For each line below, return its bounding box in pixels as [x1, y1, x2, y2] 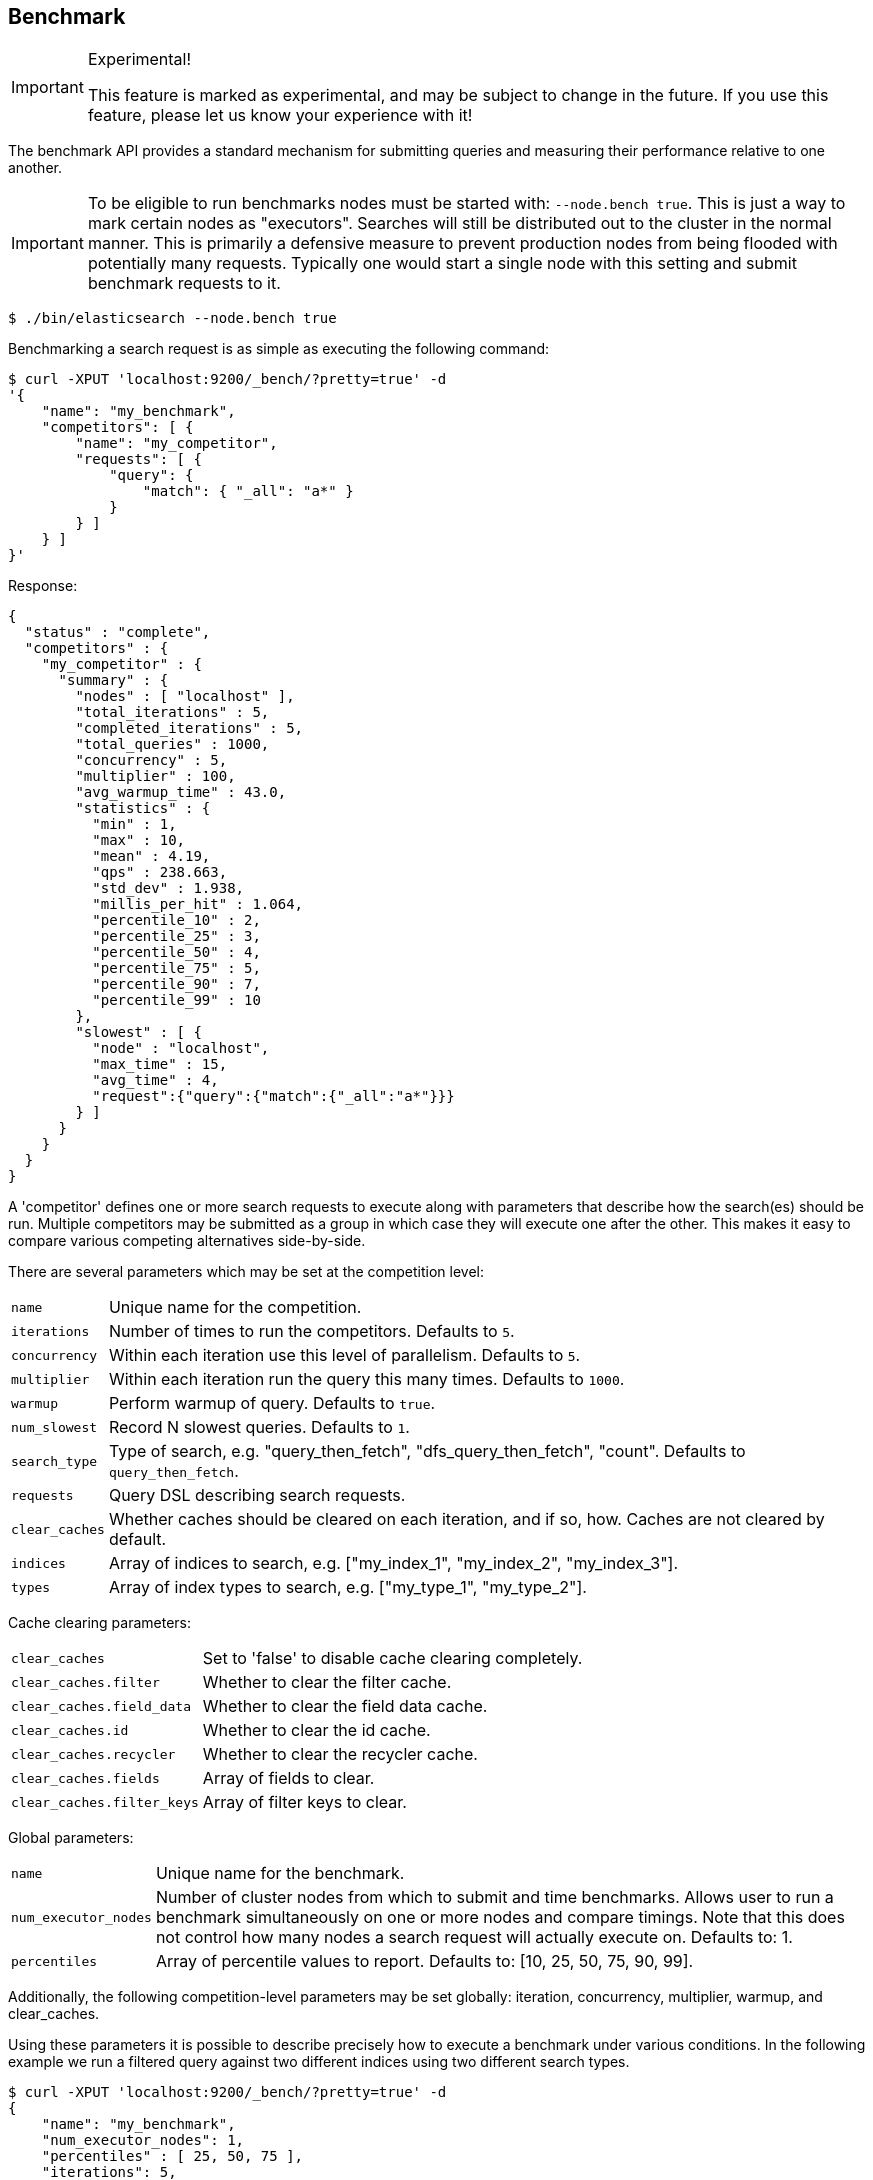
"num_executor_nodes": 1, [41, 2132, 245, 2149]
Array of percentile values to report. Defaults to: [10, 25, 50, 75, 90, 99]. [155, 1951, 694, 1972]
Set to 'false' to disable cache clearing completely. [202, 1648, 583, 1669]
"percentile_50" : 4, [92, 944, 261, 961]
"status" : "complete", [24, 624, 211, 641]
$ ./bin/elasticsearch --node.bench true [8, 310, 337, 327]
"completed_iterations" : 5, [75, 720, 304, 737]
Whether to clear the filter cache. [202, 1672, 452, 1693]
